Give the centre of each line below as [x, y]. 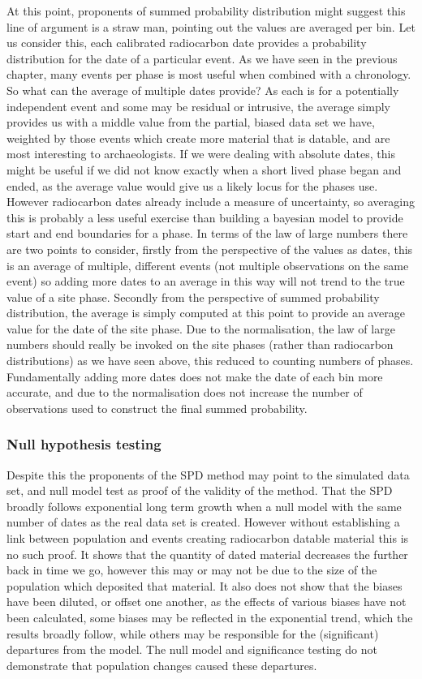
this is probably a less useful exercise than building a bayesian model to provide [205, 217]
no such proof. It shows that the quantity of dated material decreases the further [207, 554]
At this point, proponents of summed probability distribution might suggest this [206, 11]
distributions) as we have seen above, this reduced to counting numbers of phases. [210, 361]
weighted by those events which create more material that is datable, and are [198, 138]
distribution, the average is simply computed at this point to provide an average [206, 313]
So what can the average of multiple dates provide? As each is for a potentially [203, 90]
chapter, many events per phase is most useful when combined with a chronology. [209, 74]
